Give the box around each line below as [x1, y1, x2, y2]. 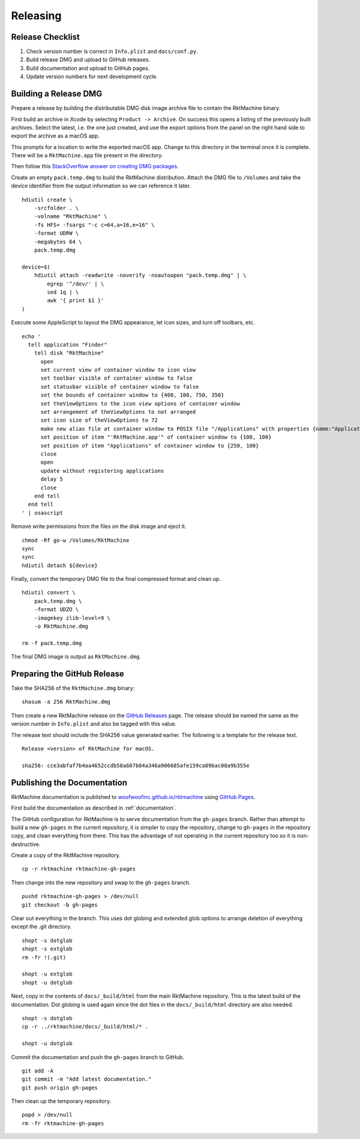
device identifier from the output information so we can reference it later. [11, 182, 191, 189]
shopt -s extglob [22, 946, 73, 952]
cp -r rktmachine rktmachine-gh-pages [22, 866, 136, 872]
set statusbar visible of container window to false [40, 383, 199, 390]
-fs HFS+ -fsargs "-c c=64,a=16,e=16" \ [34, 221, 155, 228]
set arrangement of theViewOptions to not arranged [40, 409, 196, 416]
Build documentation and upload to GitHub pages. [26, 64, 150, 71]
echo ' [22, 333, 41, 339]
